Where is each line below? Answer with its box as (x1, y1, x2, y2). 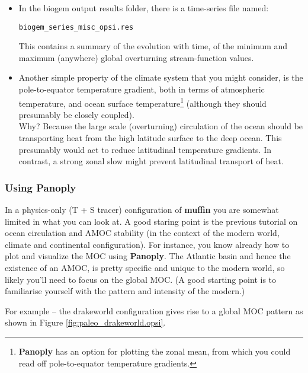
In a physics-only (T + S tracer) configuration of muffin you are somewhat (5, 203, 279, 216)
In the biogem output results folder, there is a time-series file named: (18, 2, 269, 14)
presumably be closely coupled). (18, 108, 134, 120)
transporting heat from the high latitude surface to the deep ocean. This (18, 132, 282, 144)
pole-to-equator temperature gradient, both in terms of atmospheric (18, 83, 265, 95)
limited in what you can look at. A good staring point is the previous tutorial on (5, 215, 298, 227)
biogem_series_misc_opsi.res (18, 23, 134, 31)
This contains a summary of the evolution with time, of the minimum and (18, 40, 288, 52)
